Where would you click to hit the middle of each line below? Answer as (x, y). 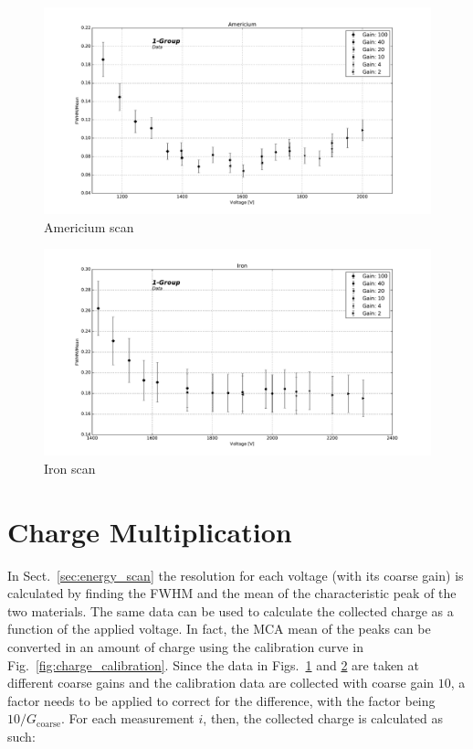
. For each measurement (128, 718)
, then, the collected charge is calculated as (323, 718)
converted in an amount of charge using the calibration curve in (185, 647)
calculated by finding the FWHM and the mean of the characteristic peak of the (232, 593)
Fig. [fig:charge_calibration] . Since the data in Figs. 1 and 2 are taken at (213, 664)
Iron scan (70, 468)
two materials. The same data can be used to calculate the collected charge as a (231, 610)
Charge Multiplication (150, 531)
